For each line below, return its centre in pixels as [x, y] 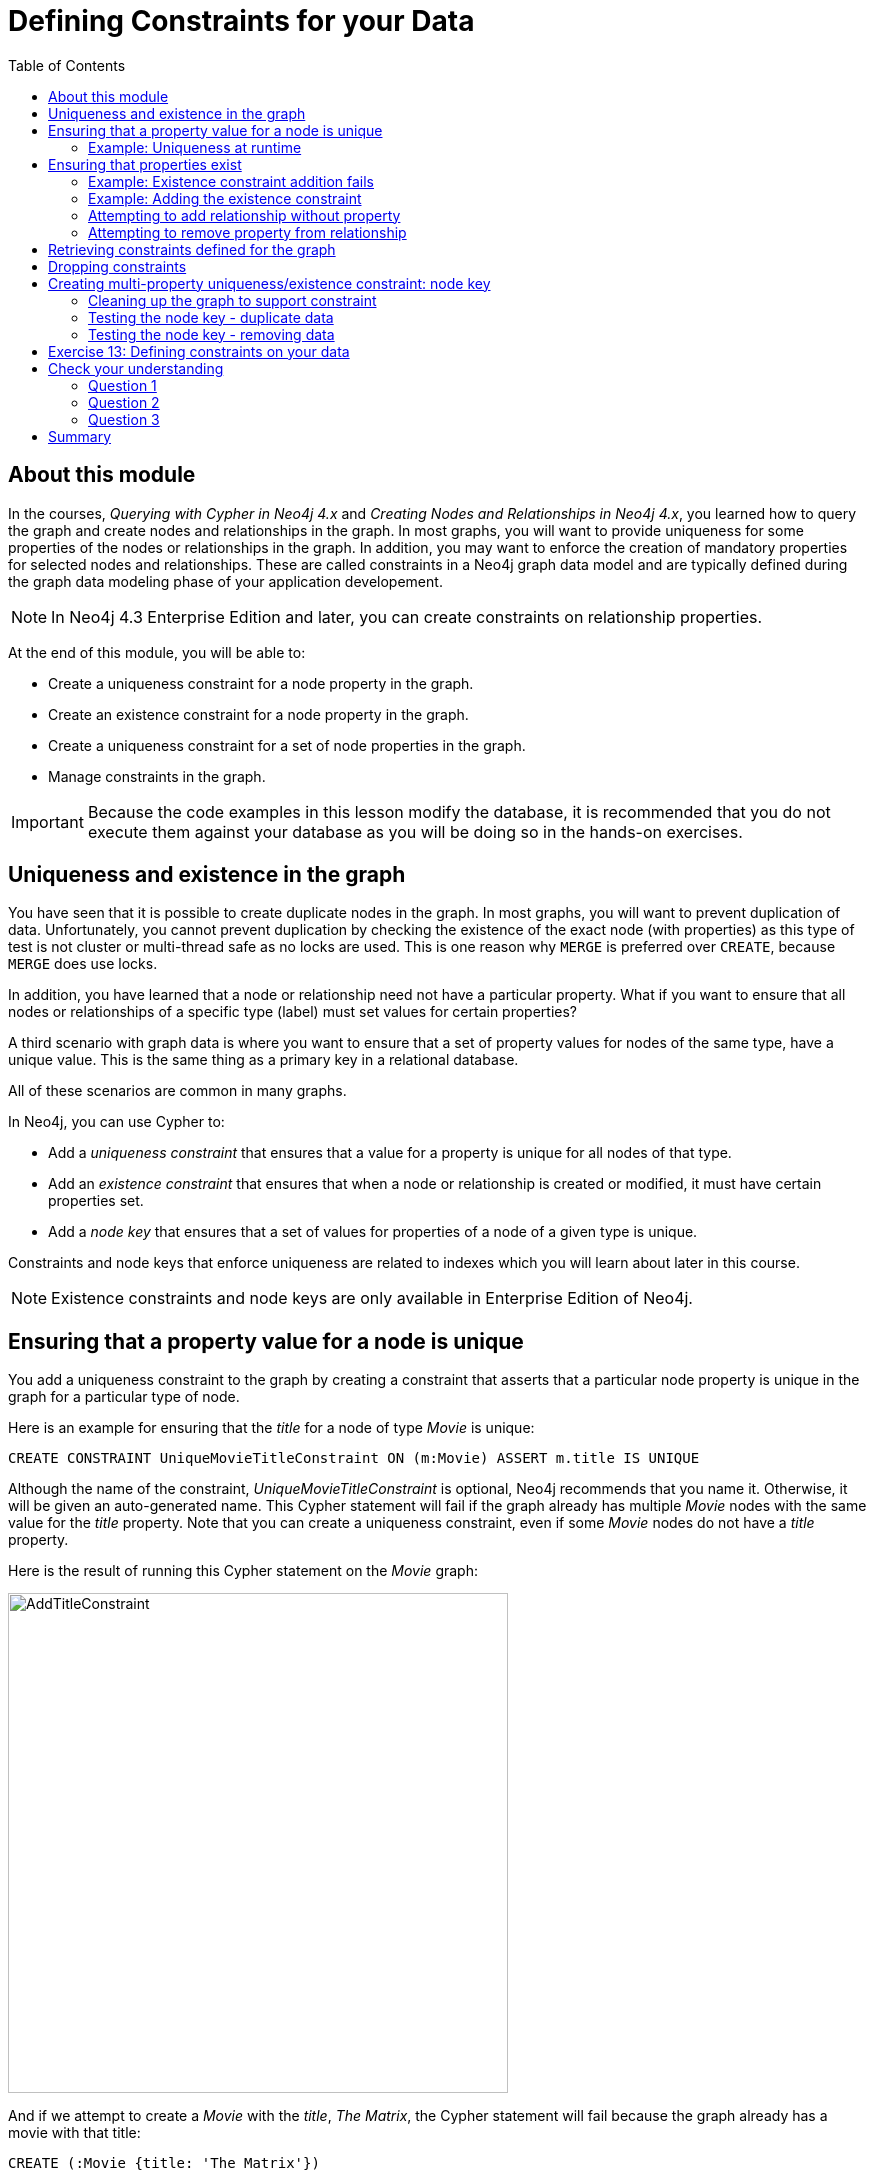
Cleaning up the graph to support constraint [232, 300]
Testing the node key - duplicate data [211, 317]
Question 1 [122, 385]
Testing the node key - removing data [211, 334]
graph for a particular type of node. [124, 1397]
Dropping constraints [117, 266]
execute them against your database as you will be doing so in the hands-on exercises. [415, 831]
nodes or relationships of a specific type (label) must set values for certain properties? [293, 1012]
